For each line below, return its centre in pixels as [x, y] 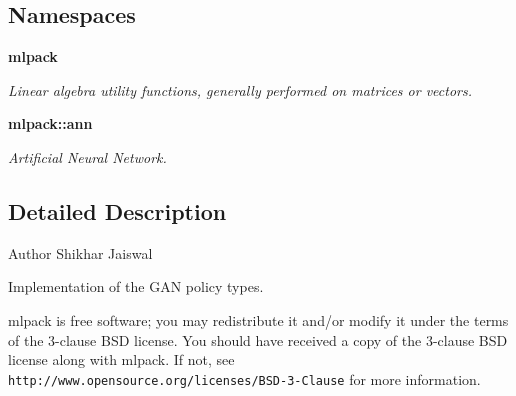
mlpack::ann [50, 123]
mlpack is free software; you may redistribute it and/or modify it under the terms [258, 319]
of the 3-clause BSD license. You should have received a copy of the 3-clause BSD [258, 339]
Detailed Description [117, 210]
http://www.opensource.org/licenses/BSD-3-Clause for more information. [244, 378]
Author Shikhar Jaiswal [80, 252]
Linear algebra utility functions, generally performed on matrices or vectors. [240, 89]
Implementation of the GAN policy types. [136, 286]
